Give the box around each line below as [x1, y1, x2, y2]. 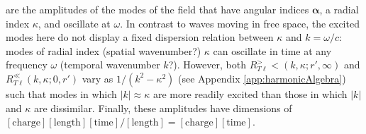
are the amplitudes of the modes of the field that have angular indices [6, 2, 309, 16]
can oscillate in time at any [213, 43, 332, 58]
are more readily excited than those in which [152, 86, 348, 101]
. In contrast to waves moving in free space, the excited [120, 16, 360, 30]
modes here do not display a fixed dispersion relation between [6, 30, 274, 44]
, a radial [319, 2, 359, 16]
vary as [82, 71, 113, 85]
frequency [6, 57, 48, 72]
